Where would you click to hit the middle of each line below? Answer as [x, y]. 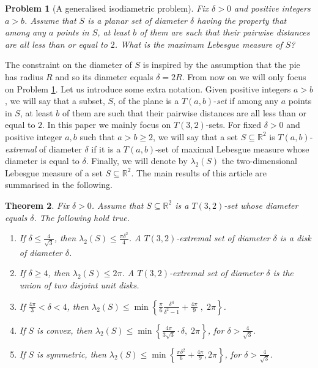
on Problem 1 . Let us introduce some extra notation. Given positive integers [148, 88]
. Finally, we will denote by [137, 161]
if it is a [106, 148]
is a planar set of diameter [138, 20]
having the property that [242, 20]
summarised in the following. [59, 185]
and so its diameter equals [104, 76]
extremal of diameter [43, 148]
